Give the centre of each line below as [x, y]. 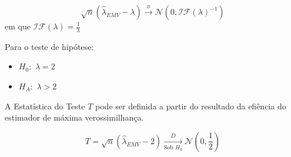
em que [18, 26]
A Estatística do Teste [45, 106]
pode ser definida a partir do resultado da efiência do [191, 106]
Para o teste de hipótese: [49, 46]
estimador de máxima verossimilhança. [74, 117]
